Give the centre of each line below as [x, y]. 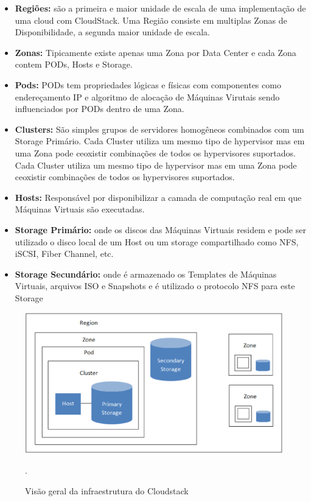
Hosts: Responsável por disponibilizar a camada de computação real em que [158, 197]
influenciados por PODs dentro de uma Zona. [100, 109]
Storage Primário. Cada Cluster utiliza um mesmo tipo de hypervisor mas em [160, 141]
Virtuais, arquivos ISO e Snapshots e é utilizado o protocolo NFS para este [155, 286]
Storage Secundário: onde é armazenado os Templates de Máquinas [146, 274]
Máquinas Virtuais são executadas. [80, 209]
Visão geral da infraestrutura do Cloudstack [107, 490]
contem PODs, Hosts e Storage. [74, 64]
